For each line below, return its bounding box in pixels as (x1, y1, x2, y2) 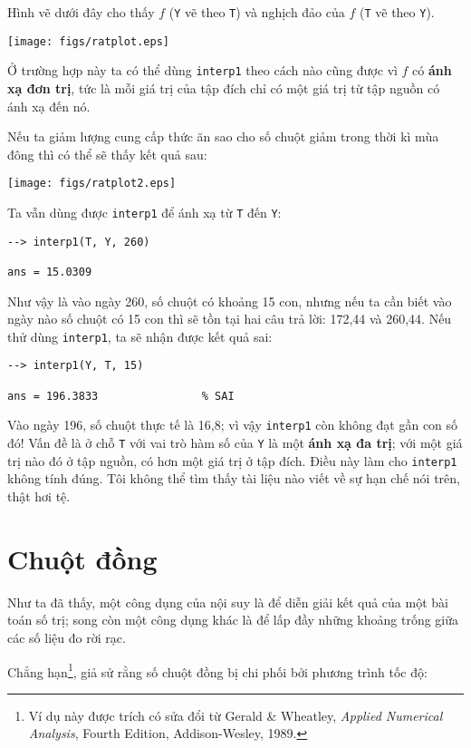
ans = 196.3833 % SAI (7, 389, 235, 403)
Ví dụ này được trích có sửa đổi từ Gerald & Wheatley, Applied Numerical (28, 705, 443, 724)
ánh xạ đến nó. (7, 96, 91, 115)
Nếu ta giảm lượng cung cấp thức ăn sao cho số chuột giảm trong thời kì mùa (7, 127, 439, 146)
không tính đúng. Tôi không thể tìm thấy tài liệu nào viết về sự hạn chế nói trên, (7, 469, 460, 488)
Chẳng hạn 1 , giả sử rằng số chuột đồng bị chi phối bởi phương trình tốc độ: (7, 659, 428, 681)
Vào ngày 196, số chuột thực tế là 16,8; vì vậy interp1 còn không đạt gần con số (7, 415, 458, 434)
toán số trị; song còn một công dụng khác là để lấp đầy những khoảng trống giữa (7, 610, 459, 629)
